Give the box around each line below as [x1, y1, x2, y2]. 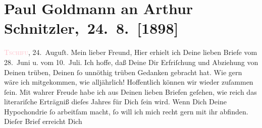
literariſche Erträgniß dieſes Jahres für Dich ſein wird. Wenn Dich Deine [4, 96, 227, 107]
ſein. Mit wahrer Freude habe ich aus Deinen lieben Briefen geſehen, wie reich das [4, 86, 257, 97]
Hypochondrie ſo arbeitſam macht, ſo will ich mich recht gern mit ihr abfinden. [4, 106, 248, 116]
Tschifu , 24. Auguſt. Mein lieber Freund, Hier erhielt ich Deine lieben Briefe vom [4, 47, 257, 57]
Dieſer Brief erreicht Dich [4, 116, 82, 126]
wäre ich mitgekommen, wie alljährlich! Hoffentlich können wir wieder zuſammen [4, 77, 253, 87]
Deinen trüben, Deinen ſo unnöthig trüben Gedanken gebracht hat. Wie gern [4, 67, 242, 77]
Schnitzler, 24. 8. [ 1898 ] [4, 18, 179, 38]
